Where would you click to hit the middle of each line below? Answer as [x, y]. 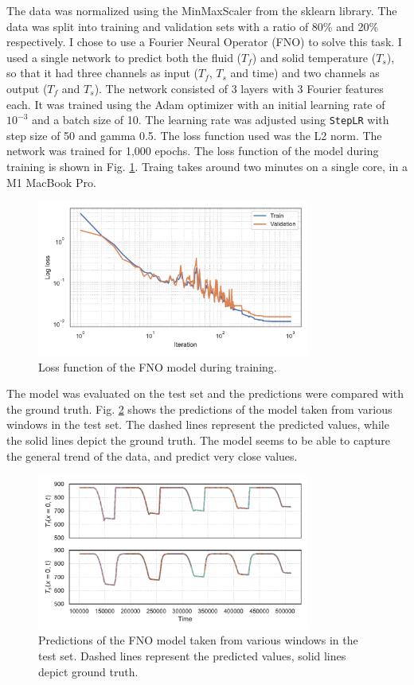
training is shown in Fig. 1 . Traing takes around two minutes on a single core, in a [207, 166]
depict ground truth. [88, 671]
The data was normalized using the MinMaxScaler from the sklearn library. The [202, 10]
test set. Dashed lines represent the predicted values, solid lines [192, 656]
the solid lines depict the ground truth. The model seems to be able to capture [198, 440]
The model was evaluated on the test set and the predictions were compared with [205, 393]
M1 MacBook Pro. [51, 182]
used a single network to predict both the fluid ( [124, 57]
